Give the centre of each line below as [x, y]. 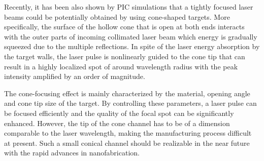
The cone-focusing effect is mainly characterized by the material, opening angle [127, 93]
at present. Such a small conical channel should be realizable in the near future [127, 143]
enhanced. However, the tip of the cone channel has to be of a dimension [117, 123]
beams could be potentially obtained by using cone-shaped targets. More [117, 16]
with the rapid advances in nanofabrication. [72, 153]
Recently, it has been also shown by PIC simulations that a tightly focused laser [129, 7]
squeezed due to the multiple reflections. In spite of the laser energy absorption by [132, 46]
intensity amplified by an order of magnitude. [75, 76]
